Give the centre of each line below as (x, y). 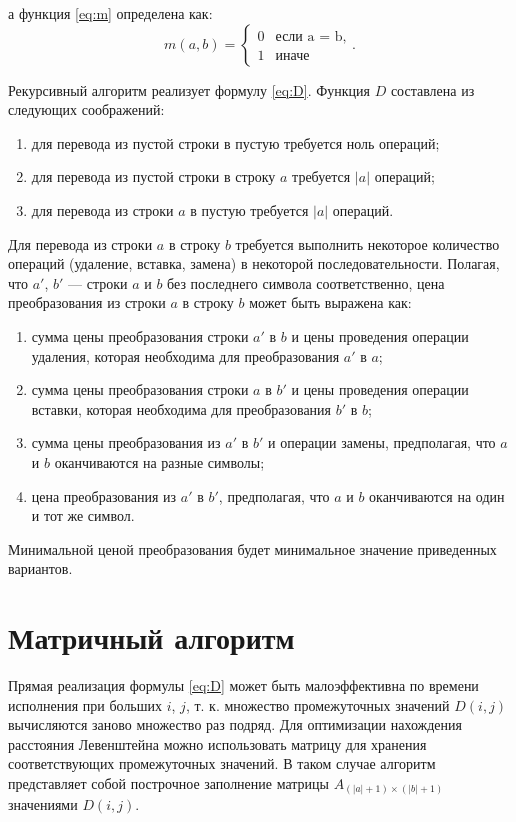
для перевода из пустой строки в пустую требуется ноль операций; (235, 142)
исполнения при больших (85, 704)
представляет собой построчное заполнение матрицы (168, 782)
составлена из (432, 89)
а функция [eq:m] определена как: (110, 13)
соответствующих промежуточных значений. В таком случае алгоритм (222, 763)
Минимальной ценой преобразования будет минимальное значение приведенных (252, 548)
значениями (43, 804)
